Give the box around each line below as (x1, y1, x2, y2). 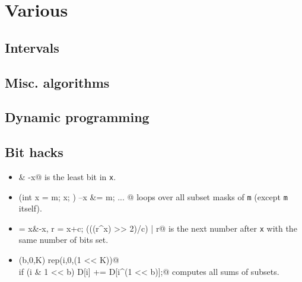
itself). (18, 202, 42, 214)
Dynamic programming (5, 108, 150, 126)
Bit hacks (5, 143, 63, 161)
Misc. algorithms (5, 73, 110, 91)
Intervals (5, 38, 59, 56)
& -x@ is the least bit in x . (18, 170, 116, 182)
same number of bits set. (18, 233, 109, 246)
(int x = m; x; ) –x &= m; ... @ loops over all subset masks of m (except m (18, 190, 288, 203)
